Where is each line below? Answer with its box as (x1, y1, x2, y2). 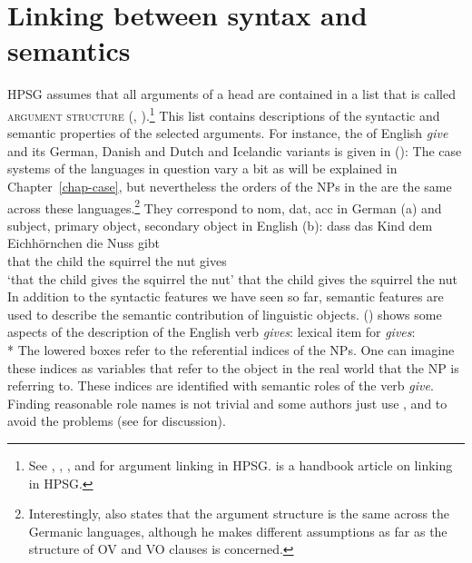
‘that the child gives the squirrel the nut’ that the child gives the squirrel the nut (7, 269, 457, 288)
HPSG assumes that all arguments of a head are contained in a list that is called (7, 84, 456, 104)
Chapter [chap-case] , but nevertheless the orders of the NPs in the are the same (7, 176, 452, 195)
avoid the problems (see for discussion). (7, 411, 226, 430)
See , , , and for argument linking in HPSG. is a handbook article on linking (28, 455, 453, 474)
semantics (7, 32, 131, 69)
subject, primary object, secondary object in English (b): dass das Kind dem (7, 215, 433, 234)
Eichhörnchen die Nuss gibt (7, 233, 161, 252)
